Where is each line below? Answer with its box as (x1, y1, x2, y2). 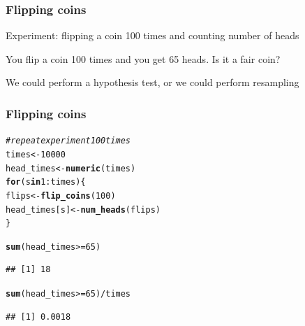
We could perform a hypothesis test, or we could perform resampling (6, 75, 299, 90)
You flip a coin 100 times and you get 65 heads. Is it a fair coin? (6, 51, 281, 66)
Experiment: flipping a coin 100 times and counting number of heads (6, 28, 299, 43)
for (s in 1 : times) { (6, 177, 86, 187)
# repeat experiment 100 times (6, 136, 131, 146)
